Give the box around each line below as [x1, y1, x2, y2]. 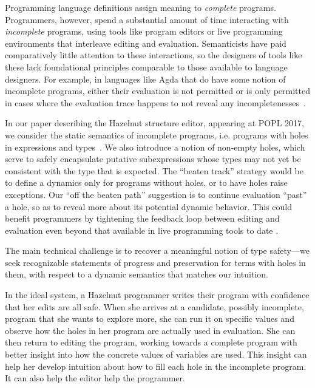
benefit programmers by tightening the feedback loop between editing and [5, 212, 280, 225]
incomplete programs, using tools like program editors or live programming [5, 25, 283, 38]
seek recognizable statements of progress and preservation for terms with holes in [5, 256, 306, 268]
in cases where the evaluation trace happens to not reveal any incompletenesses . [5, 96, 306, 109]
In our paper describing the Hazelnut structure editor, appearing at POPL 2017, [5, 117, 305, 129]
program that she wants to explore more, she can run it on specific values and [5, 312, 294, 325]
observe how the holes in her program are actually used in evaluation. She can [5, 324, 296, 336]
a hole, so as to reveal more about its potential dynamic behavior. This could [5, 200, 292, 213]
